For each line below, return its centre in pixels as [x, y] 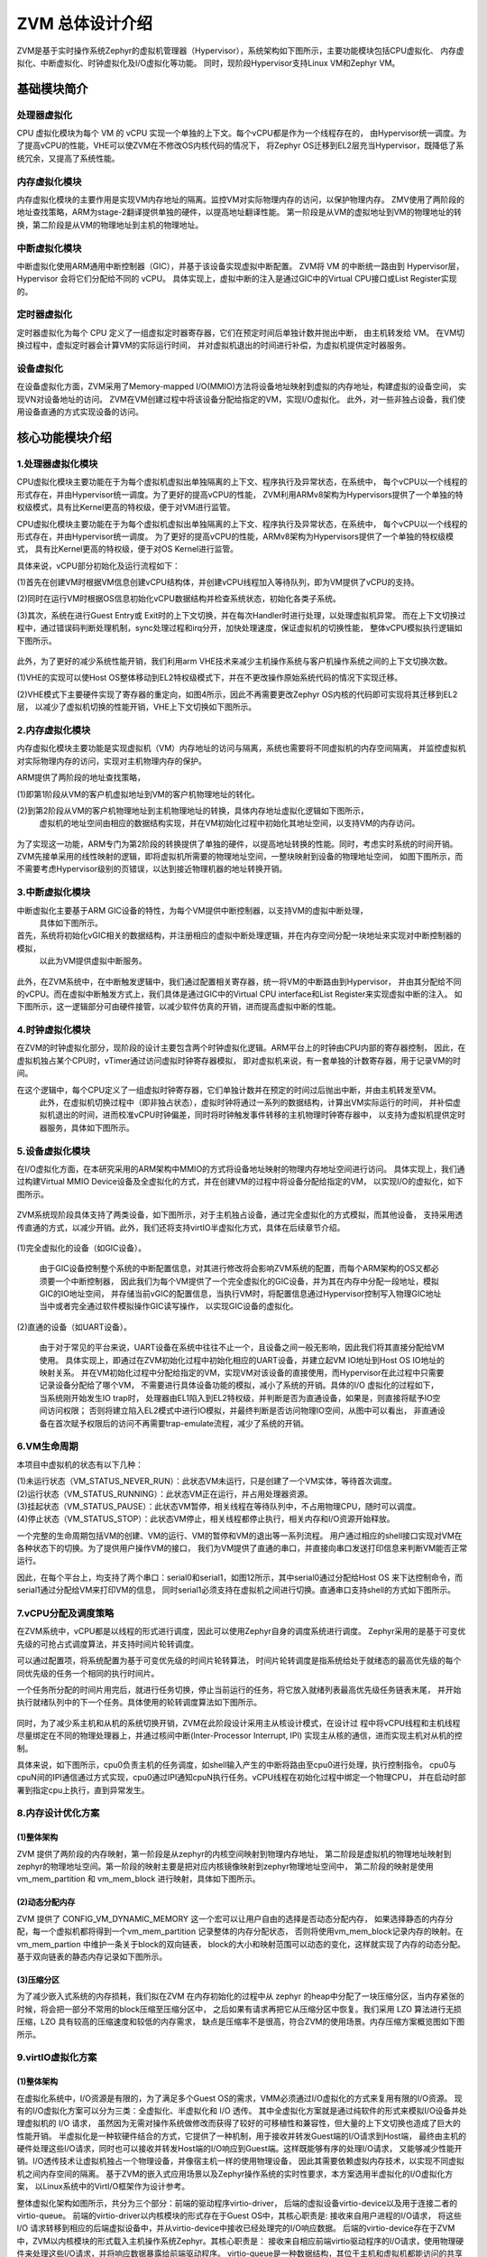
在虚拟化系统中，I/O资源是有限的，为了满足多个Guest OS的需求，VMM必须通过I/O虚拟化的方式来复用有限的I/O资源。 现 [239, 2098]
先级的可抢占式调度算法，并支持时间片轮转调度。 [107, 1644]
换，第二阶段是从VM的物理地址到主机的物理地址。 [110, 225]
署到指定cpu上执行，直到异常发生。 [83, 1790]
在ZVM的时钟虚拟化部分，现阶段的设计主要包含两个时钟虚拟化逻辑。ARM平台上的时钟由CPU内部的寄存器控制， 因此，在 [241, 1048]
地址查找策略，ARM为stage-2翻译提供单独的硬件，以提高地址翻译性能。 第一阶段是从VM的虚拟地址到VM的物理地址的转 [239, 212]
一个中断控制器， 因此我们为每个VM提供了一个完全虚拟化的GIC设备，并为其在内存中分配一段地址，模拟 [247, 1281]
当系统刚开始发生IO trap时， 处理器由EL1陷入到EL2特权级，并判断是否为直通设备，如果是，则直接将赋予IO [236, 1398]
